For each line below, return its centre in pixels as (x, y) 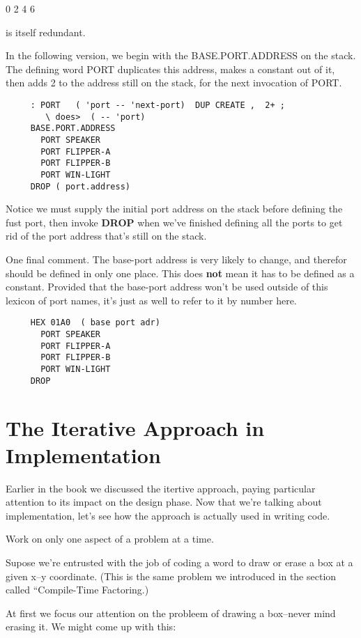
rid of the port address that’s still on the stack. (106, 236)
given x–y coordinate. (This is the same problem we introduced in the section (171, 576)
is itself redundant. (46, 32)
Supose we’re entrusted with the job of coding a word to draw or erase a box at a (179, 562)
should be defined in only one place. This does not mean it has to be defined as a (180, 273)
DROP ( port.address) (80, 186)
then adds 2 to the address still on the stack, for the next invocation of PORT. (174, 83)
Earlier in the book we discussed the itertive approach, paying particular (161, 488)
